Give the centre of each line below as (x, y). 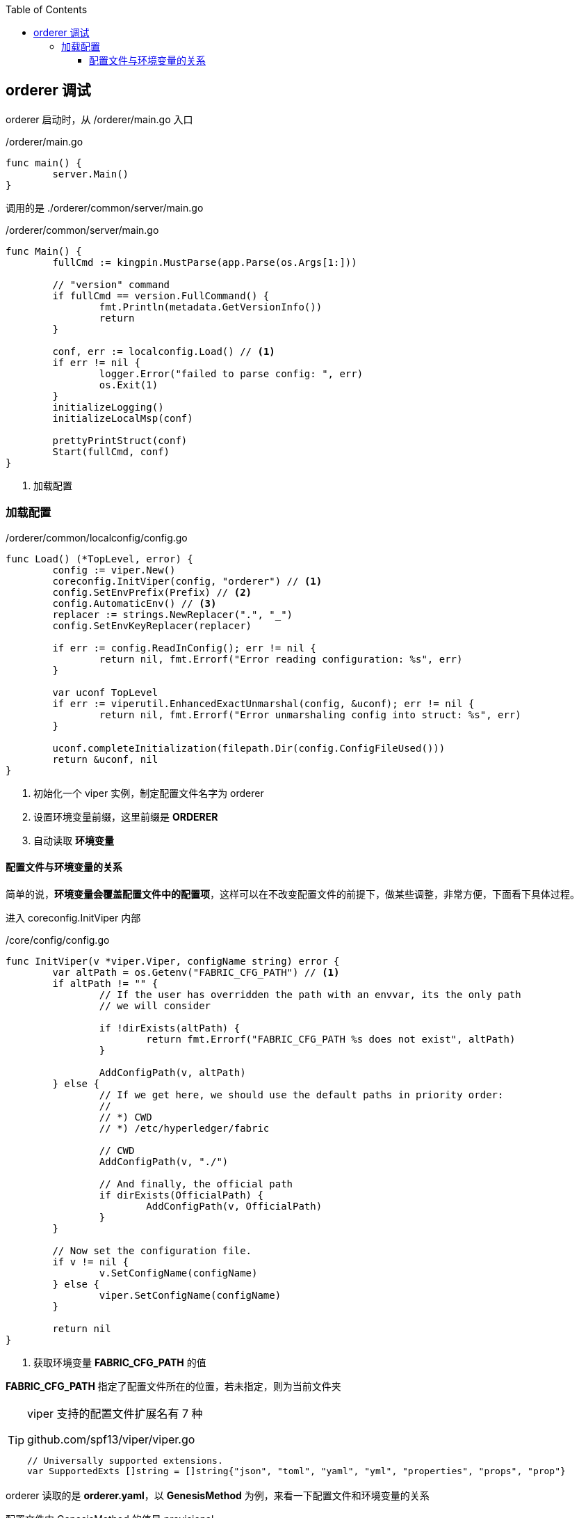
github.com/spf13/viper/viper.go (111, 1439)
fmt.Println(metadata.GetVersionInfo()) (211, 307)
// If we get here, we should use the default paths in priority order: (301, 1094)
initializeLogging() (108, 407)
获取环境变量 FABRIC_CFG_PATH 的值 (120, 1362)
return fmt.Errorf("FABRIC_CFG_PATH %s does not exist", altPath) (331, 1039)
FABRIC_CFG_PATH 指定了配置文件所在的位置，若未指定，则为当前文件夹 (173, 1386)
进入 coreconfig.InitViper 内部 (73, 917)
